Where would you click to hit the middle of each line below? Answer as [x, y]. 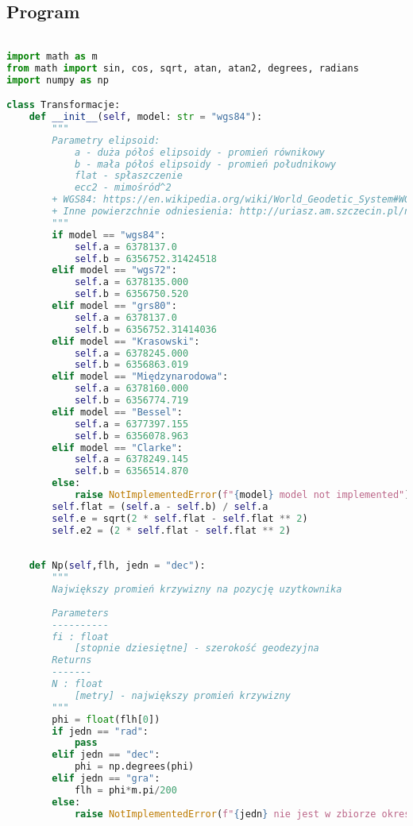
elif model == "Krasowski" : [126, 341]
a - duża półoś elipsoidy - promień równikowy [199, 152]
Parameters [80, 613]
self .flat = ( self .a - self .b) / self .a [160, 506]
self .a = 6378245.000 [131, 353]
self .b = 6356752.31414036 [145, 329]
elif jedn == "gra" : [106, 779]
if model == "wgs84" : [109, 235]
